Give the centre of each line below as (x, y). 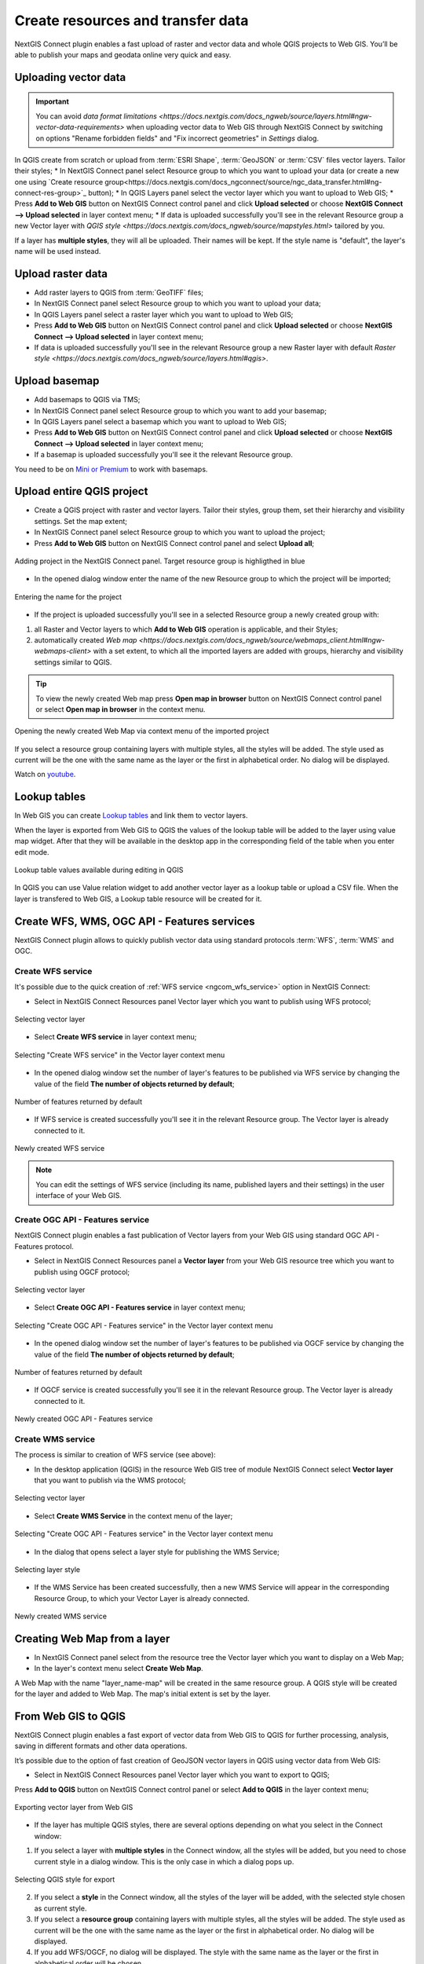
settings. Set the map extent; (81, 521)
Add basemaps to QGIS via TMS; (87, 400)
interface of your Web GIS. (79, 1196)
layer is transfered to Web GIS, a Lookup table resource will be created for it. (138, 899)
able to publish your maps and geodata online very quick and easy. (123, 54)
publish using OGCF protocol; (82, 1272)
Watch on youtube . (45, 775)
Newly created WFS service (60, 1149)
